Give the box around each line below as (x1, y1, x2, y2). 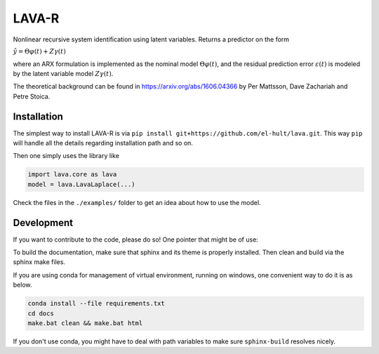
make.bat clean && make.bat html (27, 319, 143, 327)
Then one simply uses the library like (13, 152, 119, 160)
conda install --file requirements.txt (27, 299, 165, 308)
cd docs (27, 309, 54, 317)
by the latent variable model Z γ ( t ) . (13, 69, 114, 77)
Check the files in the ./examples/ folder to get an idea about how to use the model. (13, 198, 261, 206)
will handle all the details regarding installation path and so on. (13, 139, 193, 147)
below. (13, 281, 32, 289)
